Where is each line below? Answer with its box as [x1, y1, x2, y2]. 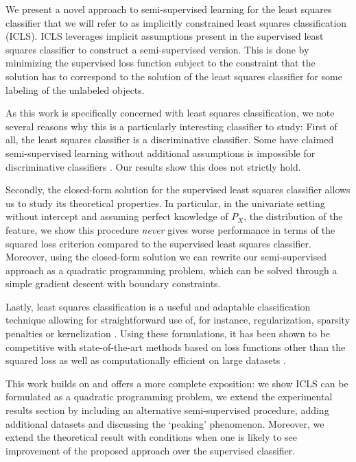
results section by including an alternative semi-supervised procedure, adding [5, 403, 329, 417]
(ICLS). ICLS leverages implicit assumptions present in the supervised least [5, 29, 324, 43]
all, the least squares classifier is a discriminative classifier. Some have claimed [5, 132, 334, 147]
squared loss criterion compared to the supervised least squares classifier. [5, 236, 311, 250]
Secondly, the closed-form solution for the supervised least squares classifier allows [5, 182, 351, 197]
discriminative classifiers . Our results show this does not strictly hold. [5, 159, 301, 173]
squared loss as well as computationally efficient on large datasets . [5, 353, 286, 367]
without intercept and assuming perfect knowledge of [5, 209, 228, 223]
